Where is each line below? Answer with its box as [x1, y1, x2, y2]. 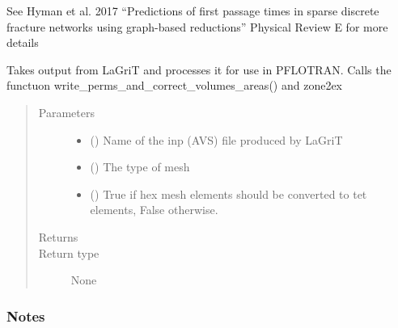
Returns [38, 228, 78, 245]
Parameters [38, 103, 95, 120]
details [6, 34, 39, 51]
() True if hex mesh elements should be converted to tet [90, 185, 367, 202]
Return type [38, 244, 99, 261]
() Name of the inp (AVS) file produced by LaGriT [90, 131, 343, 148]
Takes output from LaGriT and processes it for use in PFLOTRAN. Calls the [6, 61, 392, 78]
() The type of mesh [90, 158, 190, 175]
